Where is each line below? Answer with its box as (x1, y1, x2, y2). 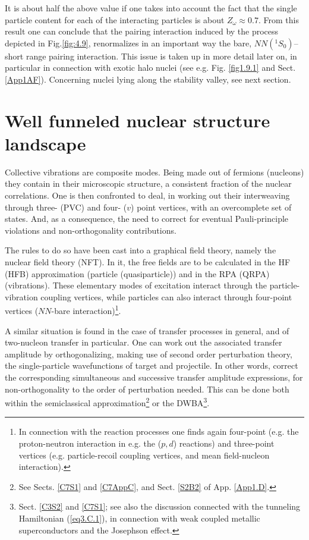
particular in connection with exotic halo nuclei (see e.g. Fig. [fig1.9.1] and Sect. (5, 61, 296, 74)
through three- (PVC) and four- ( (5, 200, 127, 213)
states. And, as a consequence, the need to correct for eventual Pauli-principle (5, 212, 289, 225)
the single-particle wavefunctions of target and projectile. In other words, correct (5, 359, 298, 372)
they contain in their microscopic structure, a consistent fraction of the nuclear (5, 177, 292, 190)
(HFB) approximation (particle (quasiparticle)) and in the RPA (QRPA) (5, 267, 270, 280)
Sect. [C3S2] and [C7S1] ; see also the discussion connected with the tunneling (18, 500, 301, 513)
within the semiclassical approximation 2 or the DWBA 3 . (5, 395, 210, 409)
